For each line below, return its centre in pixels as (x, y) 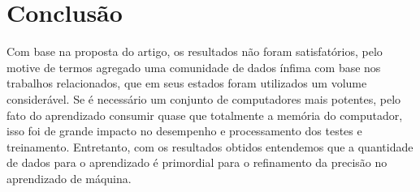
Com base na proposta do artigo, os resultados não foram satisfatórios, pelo (195, 51)
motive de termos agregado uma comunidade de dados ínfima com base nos (194, 67)
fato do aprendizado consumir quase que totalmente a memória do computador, (205, 115)
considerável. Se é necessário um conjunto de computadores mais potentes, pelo (204, 98)
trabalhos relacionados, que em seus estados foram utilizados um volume (187, 83)
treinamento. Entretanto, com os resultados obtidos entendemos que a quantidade (210, 146)
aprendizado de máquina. (69, 178)
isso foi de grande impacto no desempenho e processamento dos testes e (184, 131)
